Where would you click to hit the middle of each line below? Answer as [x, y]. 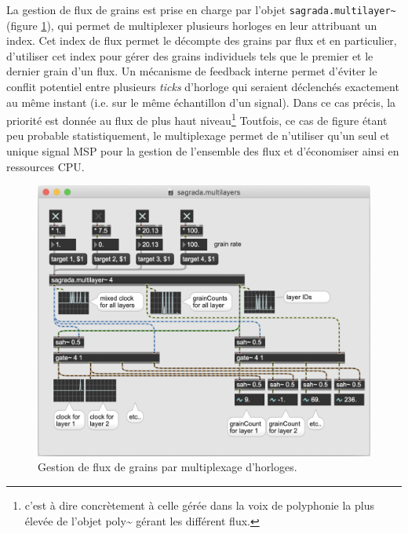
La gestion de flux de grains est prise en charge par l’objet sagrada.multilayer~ [201, 9]
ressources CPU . [46, 166]
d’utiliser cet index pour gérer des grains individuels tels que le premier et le [190, 55]
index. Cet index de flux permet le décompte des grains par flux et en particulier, [202, 40]
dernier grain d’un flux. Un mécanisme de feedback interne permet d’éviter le [192, 71]
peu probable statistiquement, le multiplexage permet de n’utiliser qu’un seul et [198, 135]
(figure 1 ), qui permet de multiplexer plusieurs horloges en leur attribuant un [192, 25]
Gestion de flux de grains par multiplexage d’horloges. [168, 467]
